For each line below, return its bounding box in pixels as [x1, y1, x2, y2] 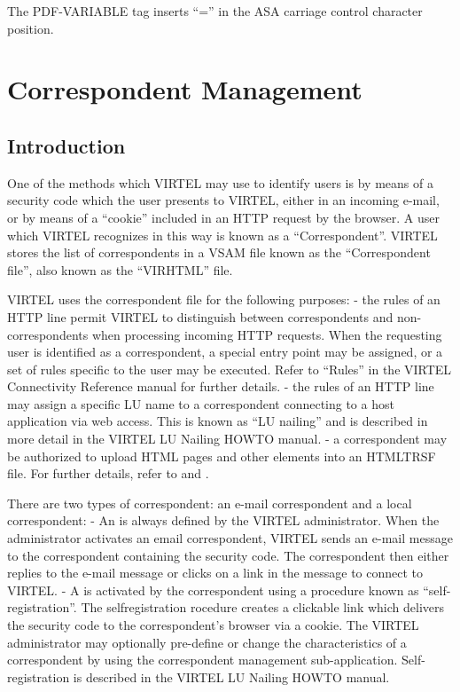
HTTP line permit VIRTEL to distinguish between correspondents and [7, 307, 394, 326]
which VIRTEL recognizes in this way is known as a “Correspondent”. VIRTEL [7, 225, 438, 244]
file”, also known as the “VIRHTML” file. [7, 260, 233, 279]
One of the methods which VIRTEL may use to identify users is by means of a [7, 173, 433, 192]
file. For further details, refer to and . [7, 464, 209, 483]
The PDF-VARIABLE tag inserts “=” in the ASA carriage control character [7, 2, 423, 20]
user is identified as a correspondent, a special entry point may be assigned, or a [7, 342, 443, 361]
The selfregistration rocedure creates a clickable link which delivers [81, 598, 445, 617]
